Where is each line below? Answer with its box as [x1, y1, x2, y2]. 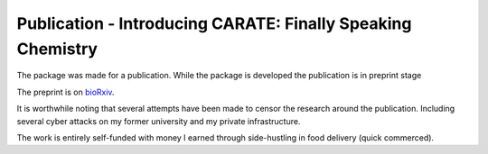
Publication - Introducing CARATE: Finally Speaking [16, 14, 412, 33]
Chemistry [16, 39, 99, 59]
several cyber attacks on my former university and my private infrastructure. [16, 115, 301, 126]
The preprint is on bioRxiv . [16, 86, 115, 97]
